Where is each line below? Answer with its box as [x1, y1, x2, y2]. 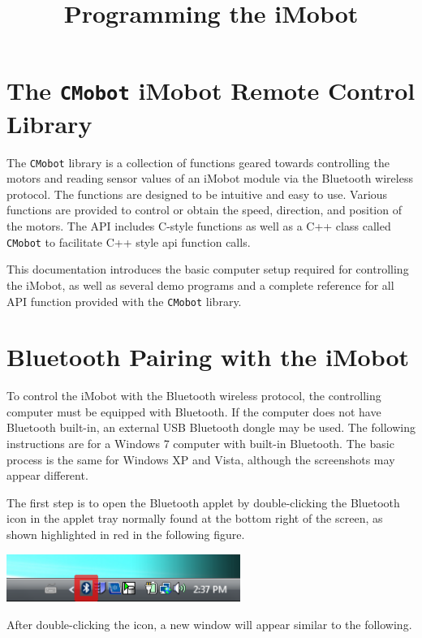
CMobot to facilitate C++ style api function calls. [6, 233, 251, 250]
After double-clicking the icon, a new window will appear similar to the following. [6, 615, 412, 632]
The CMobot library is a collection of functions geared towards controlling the [6, 153, 390, 170]
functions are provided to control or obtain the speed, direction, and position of [6, 201, 402, 218]
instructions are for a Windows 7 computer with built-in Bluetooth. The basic [6, 435, 394, 452]
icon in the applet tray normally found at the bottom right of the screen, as [6, 510, 383, 527]
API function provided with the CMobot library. [6, 292, 242, 309]
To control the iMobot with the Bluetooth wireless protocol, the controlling [6, 387, 381, 404]
